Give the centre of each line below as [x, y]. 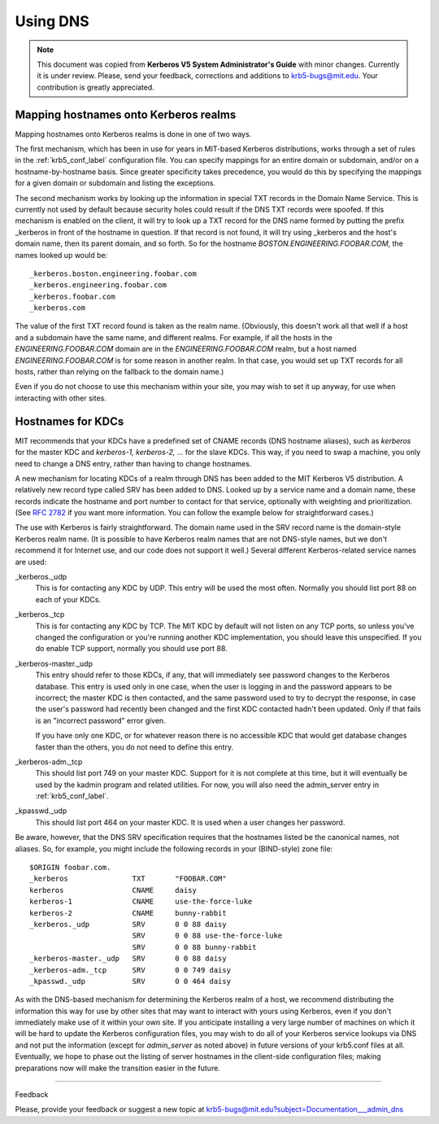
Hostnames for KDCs [70, 421]
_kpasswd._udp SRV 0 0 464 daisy [130, 981]
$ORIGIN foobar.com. [70, 868]
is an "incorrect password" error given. [100, 720]
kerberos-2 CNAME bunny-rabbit [128, 913]
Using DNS [52, 21]
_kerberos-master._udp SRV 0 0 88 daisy [128, 959]
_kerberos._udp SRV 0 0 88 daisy [128, 924]
